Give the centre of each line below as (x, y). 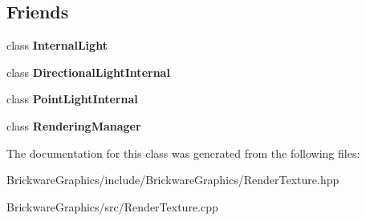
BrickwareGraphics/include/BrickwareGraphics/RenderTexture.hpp (173, 180)
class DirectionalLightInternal (88, 72)
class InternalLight (57, 45)
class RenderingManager (74, 125)
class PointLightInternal (72, 99)
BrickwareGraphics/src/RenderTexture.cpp (112, 206)
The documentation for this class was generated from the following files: (183, 153)
